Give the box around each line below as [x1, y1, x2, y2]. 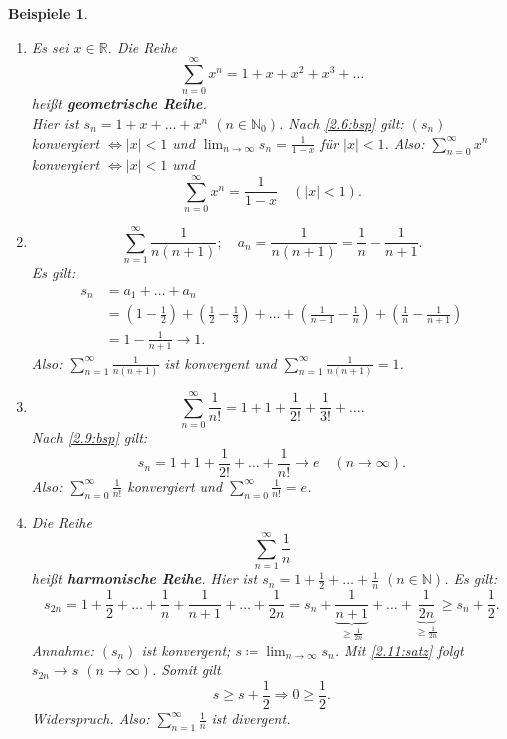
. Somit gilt [151, 659, 221, 680]
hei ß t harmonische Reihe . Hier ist [31, 568, 258, 589]
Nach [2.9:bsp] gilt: [31, 427, 148, 448]
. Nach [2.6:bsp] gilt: [279, 112, 404, 133]
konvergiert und [127, 475, 223, 496]
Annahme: [31, 639, 94, 660]
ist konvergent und [164, 352, 277, 373]
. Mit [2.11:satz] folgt [334, 639, 464, 660]
